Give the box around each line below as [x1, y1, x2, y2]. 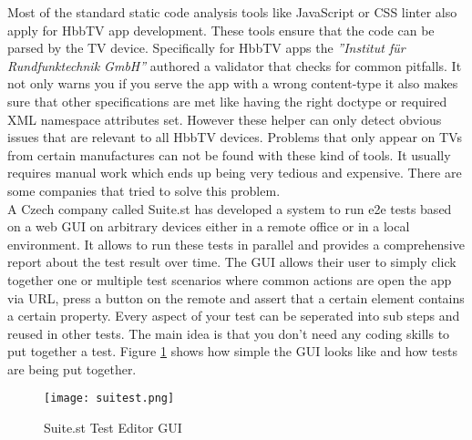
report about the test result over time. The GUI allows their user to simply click [7, 252, 457, 271]
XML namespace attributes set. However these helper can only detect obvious [7, 109, 442, 128]
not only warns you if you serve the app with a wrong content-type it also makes [7, 74, 458, 93]
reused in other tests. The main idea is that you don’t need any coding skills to [7, 323, 450, 343]
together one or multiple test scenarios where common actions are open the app [7, 270, 452, 289]
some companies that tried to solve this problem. [7, 180, 281, 200]
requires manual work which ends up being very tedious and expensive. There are [7, 163, 462, 182]
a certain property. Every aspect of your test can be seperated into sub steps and [7, 306, 460, 325]
